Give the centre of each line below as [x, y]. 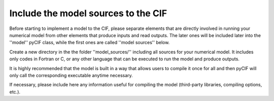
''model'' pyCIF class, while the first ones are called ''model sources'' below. [90, 43]
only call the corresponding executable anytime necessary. [71, 75]
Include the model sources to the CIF [88, 13]
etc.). [15, 92]
